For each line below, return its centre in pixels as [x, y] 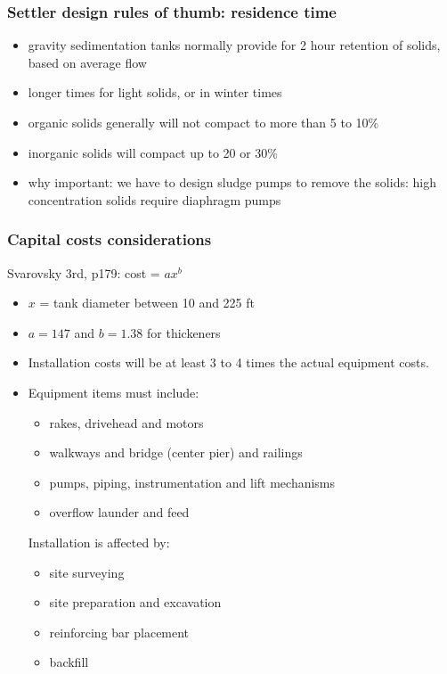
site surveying [87, 572]
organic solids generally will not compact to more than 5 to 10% [203, 122]
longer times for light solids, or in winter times [155, 92]
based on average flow [87, 62]
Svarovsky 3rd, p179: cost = [84, 272]
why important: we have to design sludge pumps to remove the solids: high [232, 182]
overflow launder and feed [119, 512]
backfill [69, 662]
